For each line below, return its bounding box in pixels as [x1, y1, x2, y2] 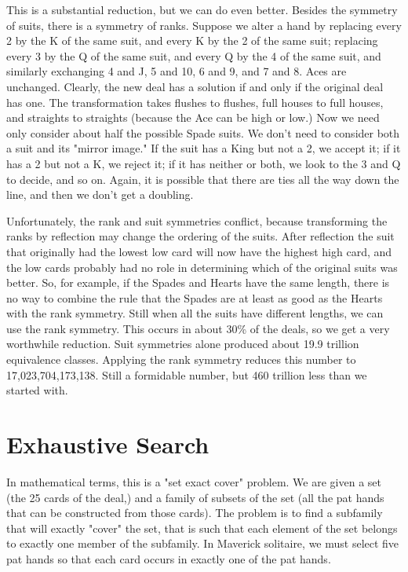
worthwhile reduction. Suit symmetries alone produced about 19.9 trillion [6, 335, 359, 352]
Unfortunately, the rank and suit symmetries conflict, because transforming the [6, 212, 388, 229]
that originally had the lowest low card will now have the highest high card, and [6, 243, 392, 259]
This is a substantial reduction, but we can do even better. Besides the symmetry [6, 2, 398, 17]
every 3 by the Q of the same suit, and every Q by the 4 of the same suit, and [6, 47, 381, 64]
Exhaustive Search [6, 428, 209, 460]
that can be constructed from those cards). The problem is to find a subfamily [6, 504, 383, 521]
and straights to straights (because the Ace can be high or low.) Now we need [6, 109, 380, 126]
